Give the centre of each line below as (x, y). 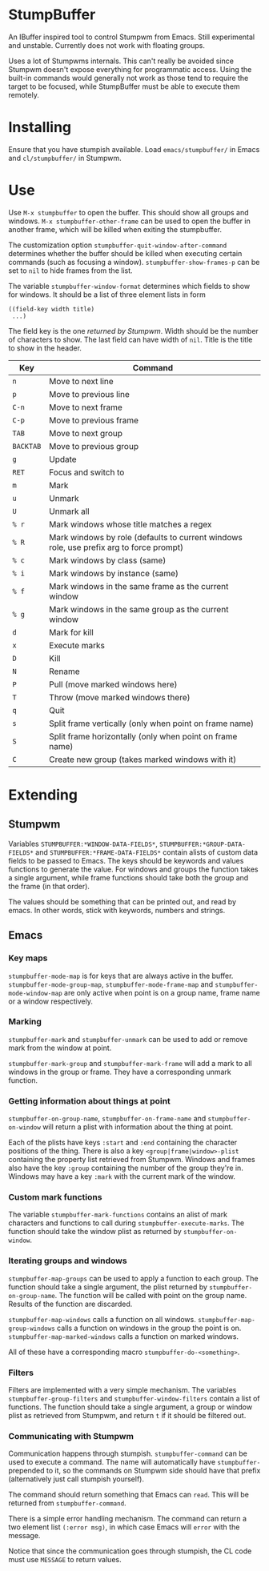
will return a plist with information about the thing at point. (138, 1127)
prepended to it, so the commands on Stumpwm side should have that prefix (134, 1471)
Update (63, 459)
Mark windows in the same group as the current (139, 609)
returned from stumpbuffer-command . (67, 1503)
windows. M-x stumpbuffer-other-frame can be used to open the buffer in (129, 221)
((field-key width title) (51, 309)
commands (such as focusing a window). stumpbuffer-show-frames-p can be (134, 262)
